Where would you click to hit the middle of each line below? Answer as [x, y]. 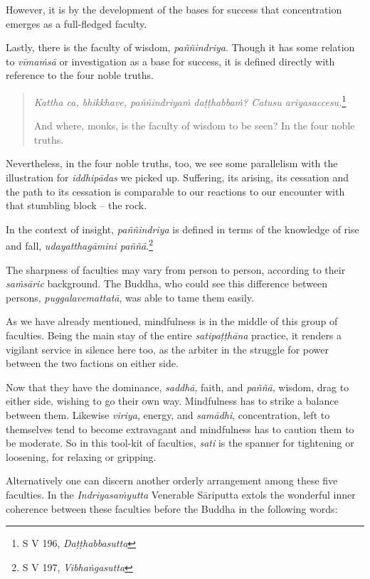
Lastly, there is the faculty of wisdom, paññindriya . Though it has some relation [180, 47]
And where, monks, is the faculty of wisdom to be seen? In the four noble [194, 126]
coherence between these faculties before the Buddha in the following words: [172, 508]
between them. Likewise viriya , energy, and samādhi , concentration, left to [168, 414]
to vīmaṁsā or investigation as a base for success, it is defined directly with [170, 61]
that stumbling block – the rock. [76, 205]
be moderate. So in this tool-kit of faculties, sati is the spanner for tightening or [180, 443]
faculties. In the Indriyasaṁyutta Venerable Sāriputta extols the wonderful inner [181, 494]
